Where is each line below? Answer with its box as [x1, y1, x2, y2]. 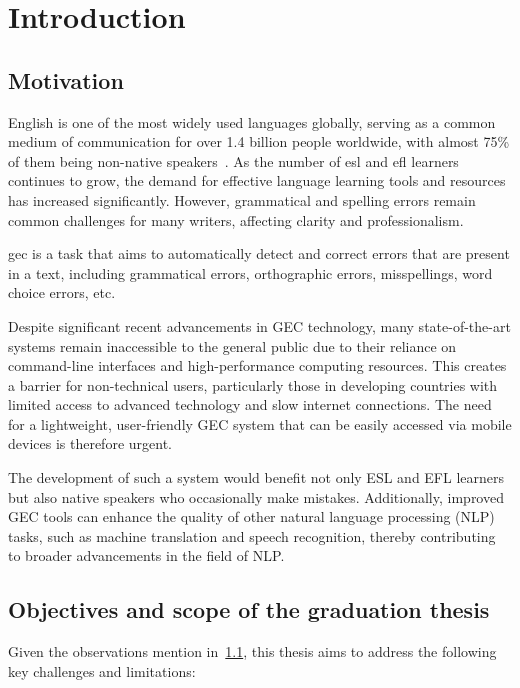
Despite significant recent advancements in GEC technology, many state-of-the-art [8, 315, 511, 336]
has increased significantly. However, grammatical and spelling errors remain [8, 189, 476, 210]
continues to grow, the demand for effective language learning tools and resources [8, 170, 506, 191]
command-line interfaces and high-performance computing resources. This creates [8, 355, 507, 376]
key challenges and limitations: [8, 660, 196, 681]
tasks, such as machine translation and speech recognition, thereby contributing [8, 525, 496, 546]
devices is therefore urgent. [8, 433, 172, 454]
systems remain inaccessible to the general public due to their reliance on [8, 335, 457, 356]
